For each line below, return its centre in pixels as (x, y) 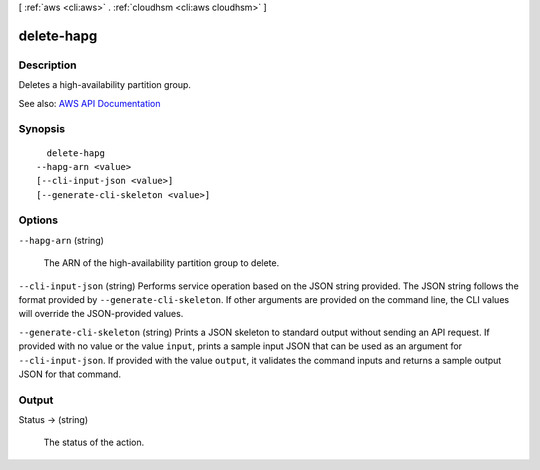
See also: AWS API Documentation (89, 103)
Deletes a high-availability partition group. (105, 85)
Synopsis (41, 129)
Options (38, 220)
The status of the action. (94, 442)
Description (47, 65)
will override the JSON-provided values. (101, 314)
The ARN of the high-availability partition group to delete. (161, 263)
